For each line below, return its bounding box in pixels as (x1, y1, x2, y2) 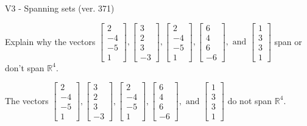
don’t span (5, 61, 44, 74)
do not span (227, 94, 272, 107)
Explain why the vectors (5, 35, 96, 47)
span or (274, 35, 302, 47)
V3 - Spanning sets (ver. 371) (5, 2, 115, 14)
